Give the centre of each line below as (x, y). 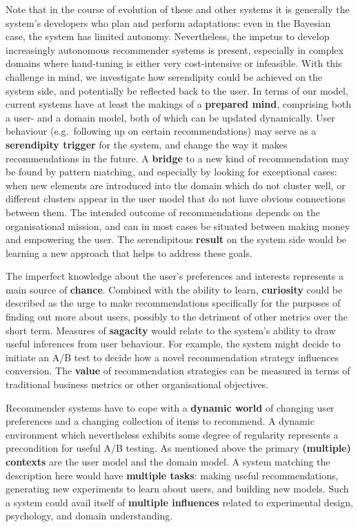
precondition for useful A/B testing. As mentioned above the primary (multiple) (178, 448)
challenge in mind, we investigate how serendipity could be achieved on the (164, 76)
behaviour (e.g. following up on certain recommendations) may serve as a (161, 131)
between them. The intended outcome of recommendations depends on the (163, 212)
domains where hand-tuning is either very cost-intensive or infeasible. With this (174, 63)
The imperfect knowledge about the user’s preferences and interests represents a (175, 276)
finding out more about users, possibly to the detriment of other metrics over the (177, 317)
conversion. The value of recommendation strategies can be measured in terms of (178, 371)
